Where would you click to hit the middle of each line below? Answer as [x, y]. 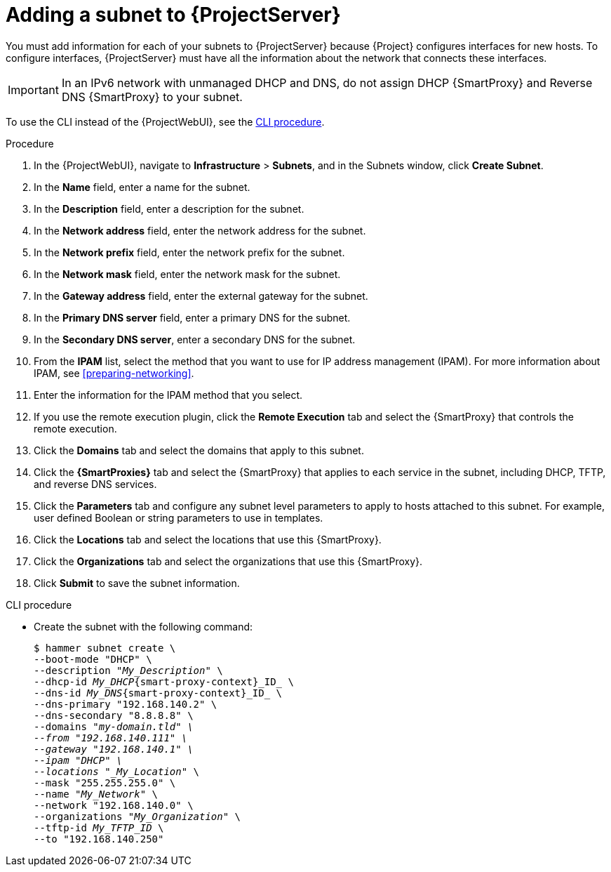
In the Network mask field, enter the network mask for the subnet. [187, 274]
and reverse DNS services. [95, 484]
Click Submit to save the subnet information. [137, 583]
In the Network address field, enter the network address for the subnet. [200, 230]
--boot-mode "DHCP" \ [93, 659]
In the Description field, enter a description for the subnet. [169, 209]
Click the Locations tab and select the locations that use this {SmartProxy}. [208, 539]
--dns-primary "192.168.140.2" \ [126, 704]
